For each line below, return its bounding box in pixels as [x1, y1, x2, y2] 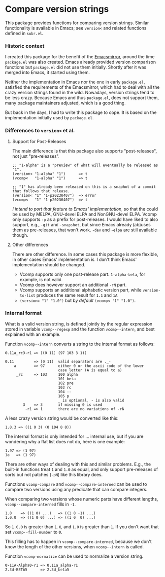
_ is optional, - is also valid [58, 398, 125, 403]
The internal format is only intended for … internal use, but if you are [5, 433, 144, 439]
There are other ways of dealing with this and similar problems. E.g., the [5, 461, 151, 467]
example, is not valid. [19, 276, 63, 282]
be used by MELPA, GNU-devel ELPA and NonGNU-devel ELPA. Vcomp [12, 211, 157, 217]
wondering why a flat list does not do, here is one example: [5, 438, 125, 444]
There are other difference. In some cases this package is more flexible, [12, 251, 159, 257]
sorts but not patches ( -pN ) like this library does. [5, 471, 103, 477]
